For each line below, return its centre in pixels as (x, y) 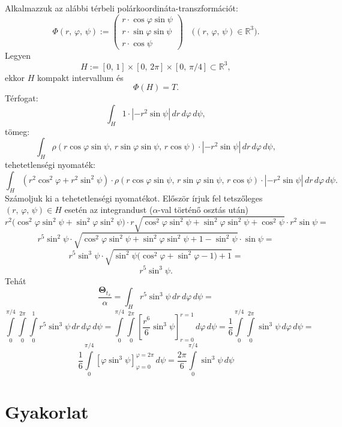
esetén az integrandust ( (109, 210)
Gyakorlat (47, 411)
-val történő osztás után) (203, 210)
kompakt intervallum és (80, 77)
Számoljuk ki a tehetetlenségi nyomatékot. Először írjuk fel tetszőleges (134, 198)
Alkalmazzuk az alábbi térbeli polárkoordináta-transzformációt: (121, 8)
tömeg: (17, 131)
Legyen (18, 55)
